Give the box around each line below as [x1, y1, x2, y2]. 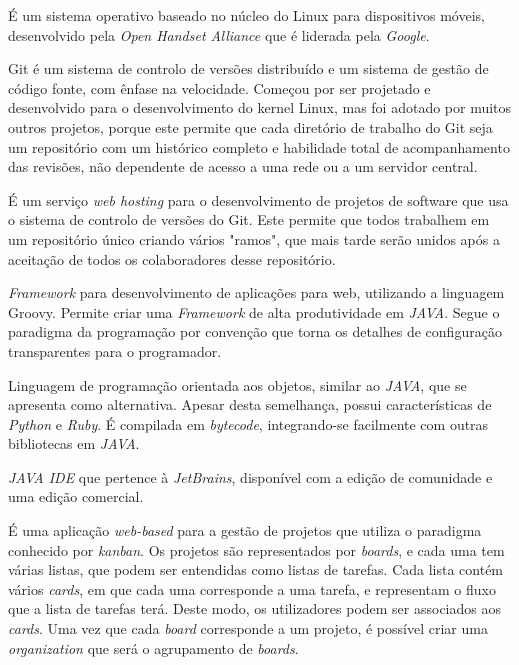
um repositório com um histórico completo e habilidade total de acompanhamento [8, 136, 510, 157]
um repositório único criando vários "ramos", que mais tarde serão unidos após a [8, 228, 500, 249]
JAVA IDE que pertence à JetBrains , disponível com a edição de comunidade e [8, 466, 493, 487]
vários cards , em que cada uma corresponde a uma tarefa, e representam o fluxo [8, 578, 496, 599]
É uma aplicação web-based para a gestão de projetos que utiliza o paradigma [8, 520, 482, 541]
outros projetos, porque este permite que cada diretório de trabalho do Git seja [8, 116, 493, 137]
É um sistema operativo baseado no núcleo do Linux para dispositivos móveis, [8, 5, 485, 25]
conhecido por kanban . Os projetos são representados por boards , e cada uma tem [8, 539, 505, 560]
